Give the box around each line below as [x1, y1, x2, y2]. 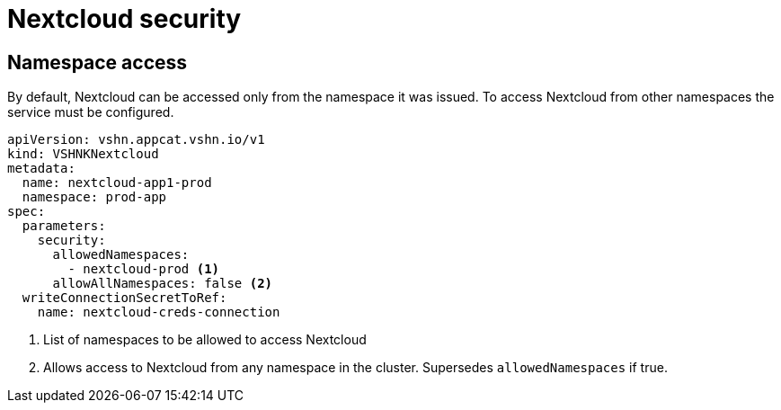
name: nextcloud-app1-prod [22, 175, 212, 191]
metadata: [7, 161, 75, 176]
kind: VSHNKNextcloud [7, 147, 159, 162]
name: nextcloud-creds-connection [37, 305, 280, 320]
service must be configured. [7, 104, 174, 120]
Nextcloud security [7, 4, 242, 34]
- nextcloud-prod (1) [67, 262, 220, 277]
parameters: [22, 218, 106, 234]
